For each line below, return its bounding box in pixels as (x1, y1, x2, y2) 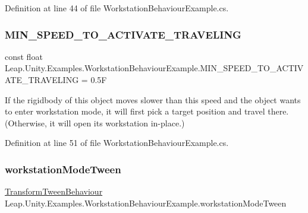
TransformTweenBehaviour (5, 185, 103, 198)
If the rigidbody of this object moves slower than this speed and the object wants (5, 93, 301, 106)
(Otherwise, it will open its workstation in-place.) (5, 116, 185, 129)
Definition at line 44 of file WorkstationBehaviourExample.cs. (5, 2, 229, 14)
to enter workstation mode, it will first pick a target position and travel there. (5, 105, 289, 117)
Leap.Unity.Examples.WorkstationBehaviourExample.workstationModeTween (5, 196, 287, 209)
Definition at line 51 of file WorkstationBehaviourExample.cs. (5, 136, 229, 149)
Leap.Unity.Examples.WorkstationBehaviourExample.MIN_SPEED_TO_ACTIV (5, 62, 304, 74)
